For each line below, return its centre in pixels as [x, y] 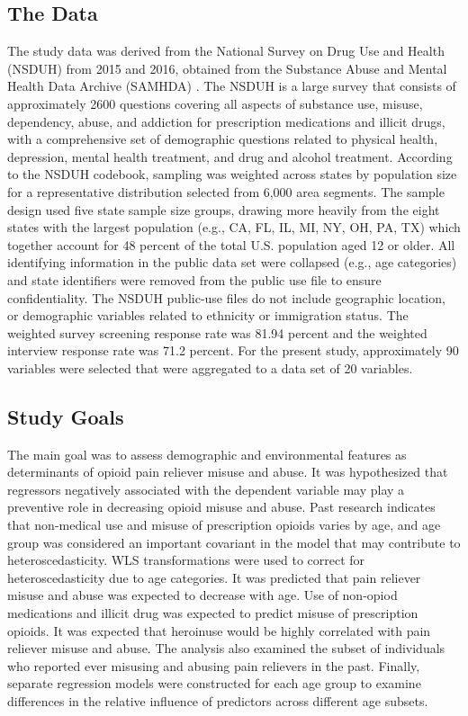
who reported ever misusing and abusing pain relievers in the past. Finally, [214, 665]
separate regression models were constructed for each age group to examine [214, 683]
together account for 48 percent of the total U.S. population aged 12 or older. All [231, 244]
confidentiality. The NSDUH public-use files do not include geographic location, [226, 297]
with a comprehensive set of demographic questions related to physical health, [223, 139]
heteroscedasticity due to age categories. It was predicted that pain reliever [214, 577]
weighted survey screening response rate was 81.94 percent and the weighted [217, 332]
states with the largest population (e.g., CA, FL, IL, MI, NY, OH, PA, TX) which [234, 227]
